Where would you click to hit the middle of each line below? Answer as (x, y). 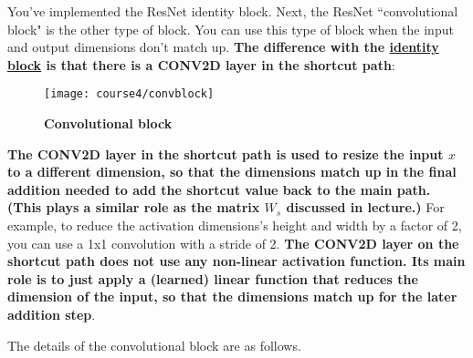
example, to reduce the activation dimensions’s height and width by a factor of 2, (235, 225)
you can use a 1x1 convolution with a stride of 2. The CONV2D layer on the (233, 243)
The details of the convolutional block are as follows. (154, 345)
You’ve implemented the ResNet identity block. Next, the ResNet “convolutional (233, 11)
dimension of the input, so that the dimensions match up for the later (232, 297)
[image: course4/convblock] (129, 94)
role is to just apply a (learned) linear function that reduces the (213, 278)
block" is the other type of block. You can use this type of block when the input (231, 29)
